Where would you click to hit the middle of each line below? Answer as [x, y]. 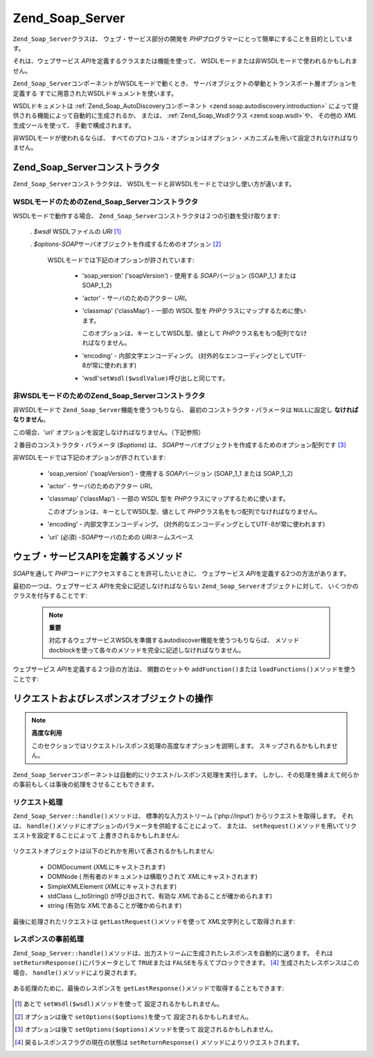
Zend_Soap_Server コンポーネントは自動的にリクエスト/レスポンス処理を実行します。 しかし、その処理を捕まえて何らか [186, 774]
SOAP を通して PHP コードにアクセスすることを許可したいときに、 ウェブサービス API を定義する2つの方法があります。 [181, 573]
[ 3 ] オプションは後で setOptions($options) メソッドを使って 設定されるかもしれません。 [146, 1029]
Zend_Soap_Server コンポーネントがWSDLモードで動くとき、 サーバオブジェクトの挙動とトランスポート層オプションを [185, 84]
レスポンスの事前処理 [48, 939]
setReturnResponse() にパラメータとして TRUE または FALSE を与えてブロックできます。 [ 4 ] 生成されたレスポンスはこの [186, 963]
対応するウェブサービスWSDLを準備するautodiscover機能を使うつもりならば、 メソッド [174, 640]
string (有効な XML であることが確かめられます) [115, 906]
